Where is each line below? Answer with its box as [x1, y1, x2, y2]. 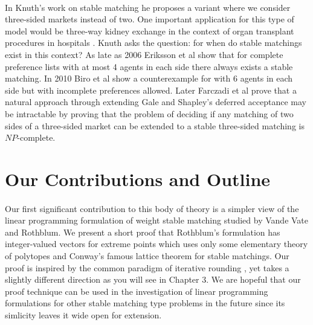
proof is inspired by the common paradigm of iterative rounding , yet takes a [5, 261, 289, 274]
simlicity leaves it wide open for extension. [5, 309, 162, 321]
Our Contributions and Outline [5, 166, 271, 191]
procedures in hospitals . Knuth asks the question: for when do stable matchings [5, 36, 302, 49]
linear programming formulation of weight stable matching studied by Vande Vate [5, 214, 309, 227]
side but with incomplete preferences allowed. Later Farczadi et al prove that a [5, 83, 297, 96]
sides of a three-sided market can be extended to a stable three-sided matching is [5, 119, 305, 132]
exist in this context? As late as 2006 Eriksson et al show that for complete [5, 48, 283, 60]
